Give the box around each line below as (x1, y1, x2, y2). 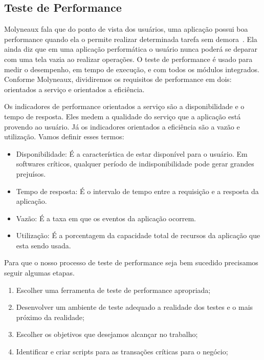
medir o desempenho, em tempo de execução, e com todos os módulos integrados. (4, 63, 259, 74)
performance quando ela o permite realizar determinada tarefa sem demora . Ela (4, 33, 257, 44)
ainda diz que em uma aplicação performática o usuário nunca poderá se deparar (4, 44, 258, 54)
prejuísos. (16, 168, 46, 179)
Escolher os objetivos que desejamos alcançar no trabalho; (16, 329, 198, 340)
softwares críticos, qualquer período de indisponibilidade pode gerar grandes (16, 158, 254, 169)
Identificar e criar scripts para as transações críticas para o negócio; (16, 346, 228, 357)
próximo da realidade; (16, 311, 84, 322)
